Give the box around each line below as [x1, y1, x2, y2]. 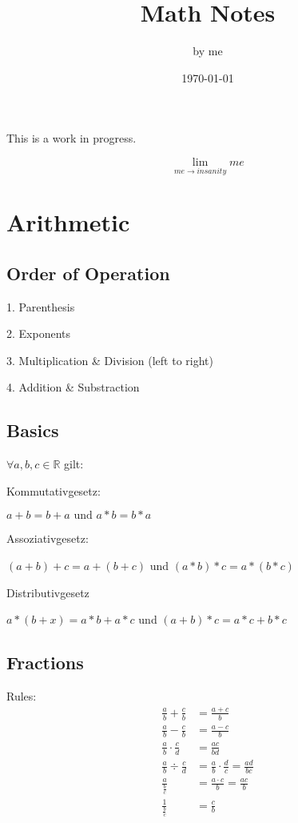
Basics [6, 418, 59, 443]
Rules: [6, 688, 37, 705]
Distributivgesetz [6, 584, 89, 600]
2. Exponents [6, 325, 71, 342]
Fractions [6, 650, 84, 675]
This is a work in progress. [6, 130, 137, 147]
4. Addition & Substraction [6, 379, 140, 395]
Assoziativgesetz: [6, 530, 89, 547]
